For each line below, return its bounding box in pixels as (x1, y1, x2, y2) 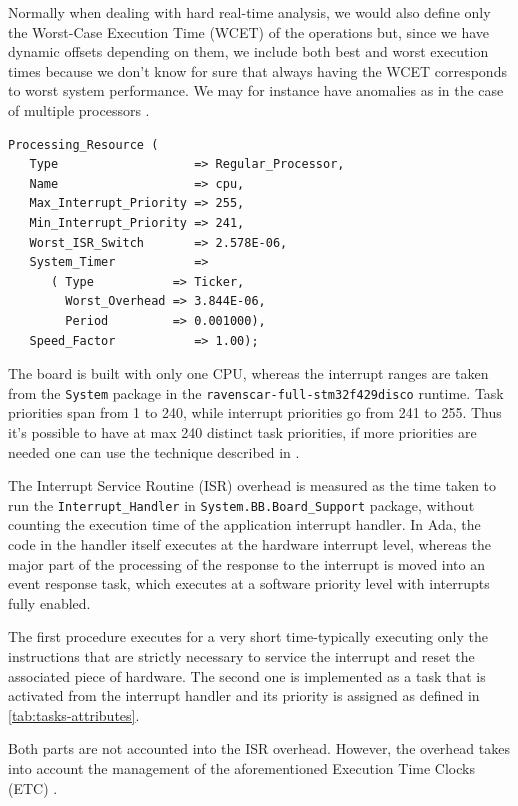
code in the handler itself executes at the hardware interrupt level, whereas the (8, 533, 492, 554)
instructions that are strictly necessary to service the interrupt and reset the (8, 645, 475, 666)
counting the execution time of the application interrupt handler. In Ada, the (8, 514, 481, 535)
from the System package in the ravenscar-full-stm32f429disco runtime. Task (8, 382, 504, 403)
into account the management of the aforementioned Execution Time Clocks (8, 757, 475, 778)
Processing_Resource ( (8, 137, 159, 152)
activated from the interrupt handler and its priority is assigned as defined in (8, 685, 480, 706)
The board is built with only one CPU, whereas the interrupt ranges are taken (8, 363, 489, 384)
